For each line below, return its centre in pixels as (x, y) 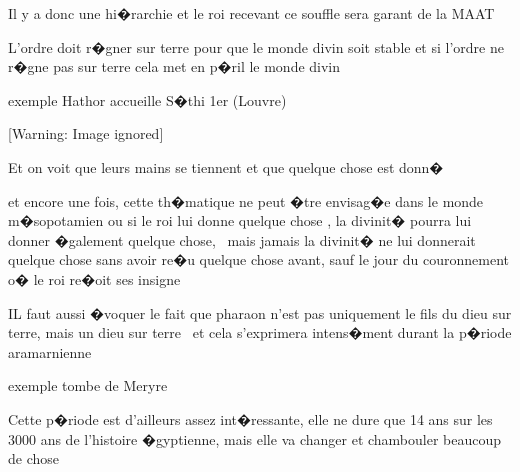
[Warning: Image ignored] (86, 133)
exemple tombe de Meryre (88, 385)
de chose (34, 458)
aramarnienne (50, 351)
